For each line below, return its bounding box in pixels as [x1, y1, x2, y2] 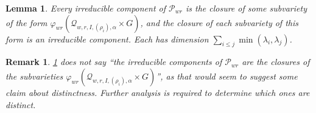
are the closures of [242, 55, 310, 68]
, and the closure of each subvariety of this [140, 16, 298, 29]
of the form [5, 16, 47, 29]
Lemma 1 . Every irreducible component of [5, 2, 166, 14]
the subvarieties [5, 69, 63, 82]
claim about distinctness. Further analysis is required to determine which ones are [5, 86, 310, 98]
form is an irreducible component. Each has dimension [5, 32, 209, 45]
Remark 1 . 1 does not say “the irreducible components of [5, 55, 222, 68]
